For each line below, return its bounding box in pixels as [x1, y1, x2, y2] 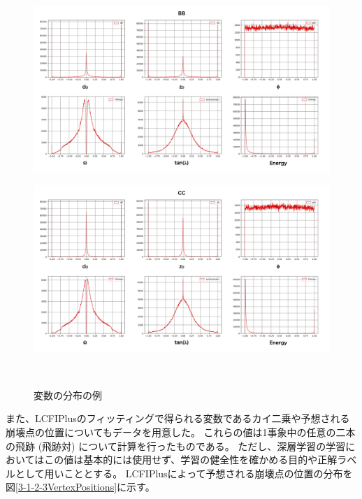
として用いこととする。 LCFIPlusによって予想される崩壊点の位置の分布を [15, 465, 353, 480]
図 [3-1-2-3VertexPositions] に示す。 [6, 479, 155, 494]
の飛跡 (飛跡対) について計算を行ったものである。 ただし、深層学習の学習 [6, 438, 346, 453]
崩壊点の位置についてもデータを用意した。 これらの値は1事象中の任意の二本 [6, 424, 356, 439]
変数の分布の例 [34, 387, 102, 402]
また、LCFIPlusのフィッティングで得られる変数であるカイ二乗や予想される [6, 411, 350, 426]
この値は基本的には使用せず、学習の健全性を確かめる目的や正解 [44, 452, 338, 467]
